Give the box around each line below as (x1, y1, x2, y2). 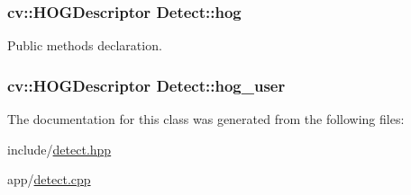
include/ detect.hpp (7, 139, 112, 158)
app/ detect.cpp (7, 170, 91, 189)
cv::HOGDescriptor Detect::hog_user (7, 74, 286, 96)
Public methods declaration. (7, 36, 162, 55)
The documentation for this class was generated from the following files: (7, 110, 405, 129)
